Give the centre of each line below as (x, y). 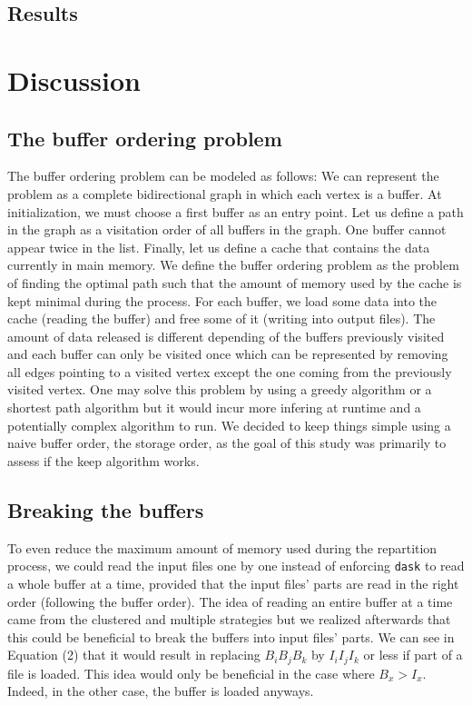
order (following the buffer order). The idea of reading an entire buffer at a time (230, 601)
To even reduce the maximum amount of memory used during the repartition (222, 547)
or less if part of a (413, 655)
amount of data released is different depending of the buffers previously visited (226, 336)
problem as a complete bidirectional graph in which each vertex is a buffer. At (225, 193)
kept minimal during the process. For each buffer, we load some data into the (222, 300)
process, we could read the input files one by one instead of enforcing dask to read (236, 566)
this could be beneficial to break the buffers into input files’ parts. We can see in (231, 636)
